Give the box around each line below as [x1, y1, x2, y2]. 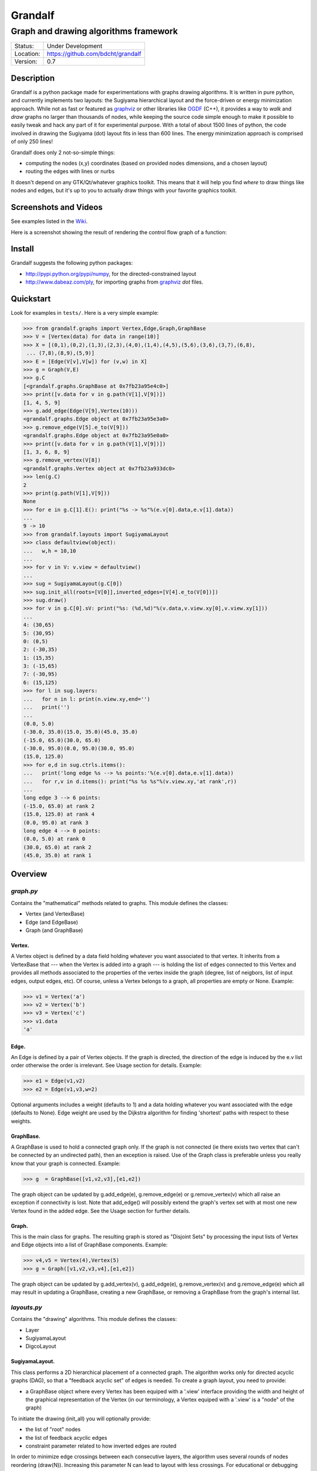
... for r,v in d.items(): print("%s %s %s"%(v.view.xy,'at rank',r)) [23, 778, 237, 785]
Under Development [46, 42, 103, 50]
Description [11, 73, 55, 83]
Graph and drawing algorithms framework [11, 26, 178, 36]
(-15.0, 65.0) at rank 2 [23, 803, 95, 809]
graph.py [11, 887, 38, 896]
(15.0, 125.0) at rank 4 [23, 811, 95, 818]
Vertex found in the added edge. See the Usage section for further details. [11, 1207, 191, 1214]
